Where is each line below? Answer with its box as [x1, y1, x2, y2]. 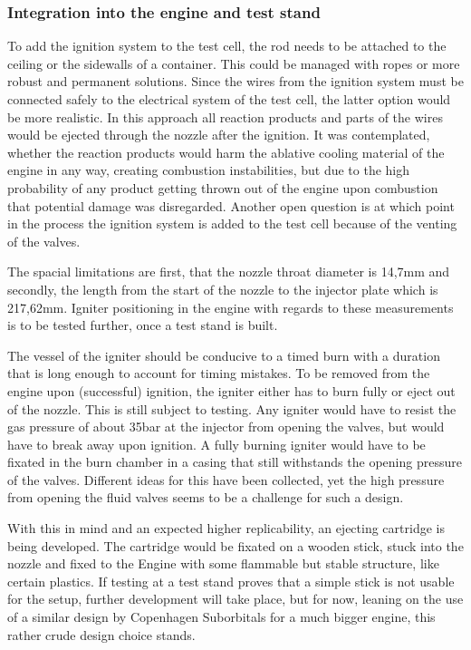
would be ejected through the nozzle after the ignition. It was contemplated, [7, 125, 430, 144]
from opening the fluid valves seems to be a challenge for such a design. [7, 488, 404, 507]
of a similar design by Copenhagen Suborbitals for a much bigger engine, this [7, 607, 436, 626]
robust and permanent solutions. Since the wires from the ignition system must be [7, 72, 464, 91]
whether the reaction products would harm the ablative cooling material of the [7, 142, 445, 161]
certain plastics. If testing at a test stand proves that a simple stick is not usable [7, 571, 455, 590]
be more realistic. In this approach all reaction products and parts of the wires [7, 107, 443, 126]
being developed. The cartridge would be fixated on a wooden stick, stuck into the [7, 536, 464, 555]
